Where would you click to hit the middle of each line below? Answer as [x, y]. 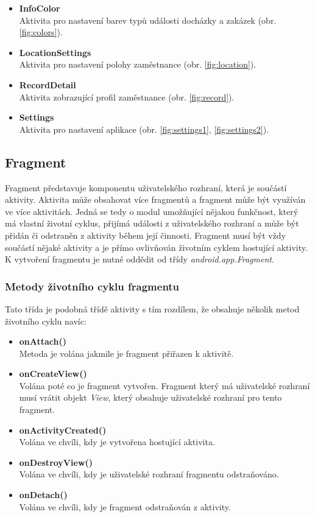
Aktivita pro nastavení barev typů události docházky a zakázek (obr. [148, 20]
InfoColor [40, 8]
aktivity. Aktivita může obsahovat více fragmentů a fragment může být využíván [155, 199]
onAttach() [43, 341]
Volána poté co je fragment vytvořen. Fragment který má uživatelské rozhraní [165, 385]
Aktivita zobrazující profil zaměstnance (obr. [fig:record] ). [127, 97]
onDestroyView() [56, 462]
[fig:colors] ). [41, 32]
